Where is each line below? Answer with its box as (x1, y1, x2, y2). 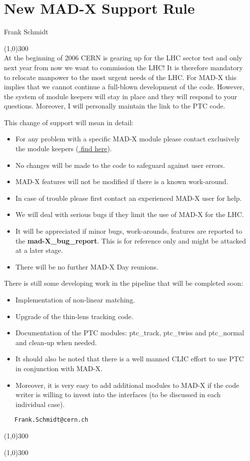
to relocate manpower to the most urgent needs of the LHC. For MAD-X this (4, 72, 237, 82)
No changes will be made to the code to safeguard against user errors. (15, 160, 225, 170)
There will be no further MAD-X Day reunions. (15, 261, 158, 271)
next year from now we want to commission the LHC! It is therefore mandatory (4, 62, 243, 72)
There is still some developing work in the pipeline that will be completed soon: (4, 278, 243, 288)
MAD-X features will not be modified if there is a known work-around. (15, 176, 228, 187)
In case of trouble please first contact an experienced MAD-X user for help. (15, 192, 242, 203)
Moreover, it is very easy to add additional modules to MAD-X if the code (15, 380, 239, 390)
